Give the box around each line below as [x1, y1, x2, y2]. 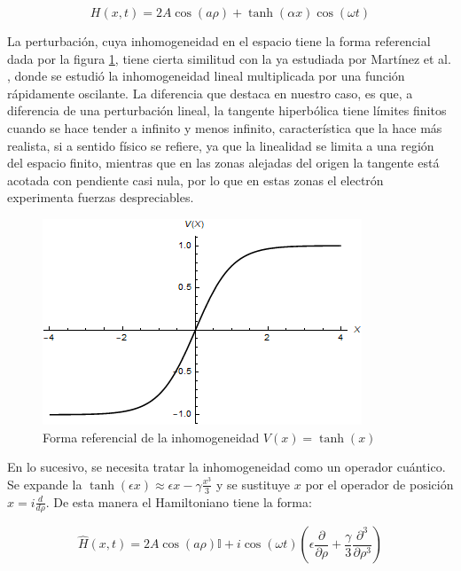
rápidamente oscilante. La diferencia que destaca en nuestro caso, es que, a [7, 83, 413, 102]
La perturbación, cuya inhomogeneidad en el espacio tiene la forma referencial [7, 32, 431, 50]
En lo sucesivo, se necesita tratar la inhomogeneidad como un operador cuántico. [7, 458, 446, 476]
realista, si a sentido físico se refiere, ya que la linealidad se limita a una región [7, 136, 434, 154]
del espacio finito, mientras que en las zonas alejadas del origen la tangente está [7, 153, 440, 172]
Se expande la [7, 474, 82, 493]
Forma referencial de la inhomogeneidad [43, 427, 260, 446]
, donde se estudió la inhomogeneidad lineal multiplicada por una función [7, 66, 405, 85]
